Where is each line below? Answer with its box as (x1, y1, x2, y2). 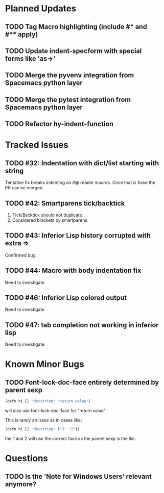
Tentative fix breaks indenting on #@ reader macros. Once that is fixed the (5, 180, 156, 185)
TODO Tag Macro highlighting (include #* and (5, 23, 147, 31)
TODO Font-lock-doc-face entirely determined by (5, 378, 159, 387)
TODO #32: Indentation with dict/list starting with (5, 159, 159, 167)
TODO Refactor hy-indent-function (5, 120, 114, 128)
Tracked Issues (5, 139, 69, 151)
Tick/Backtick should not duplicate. (12, 212, 84, 218)
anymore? (5, 480, 37, 488)
